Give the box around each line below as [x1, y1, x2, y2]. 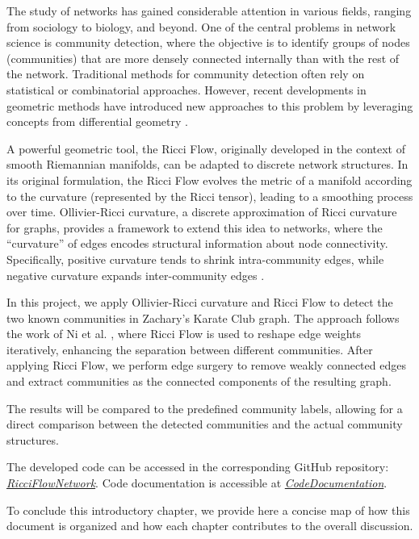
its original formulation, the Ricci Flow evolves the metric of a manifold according [6, 171, 413, 188]
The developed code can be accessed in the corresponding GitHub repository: [6, 458, 389, 475]
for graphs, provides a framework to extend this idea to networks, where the [6, 219, 383, 236]
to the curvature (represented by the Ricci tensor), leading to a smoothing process [6, 187, 413, 204]
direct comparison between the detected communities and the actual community [6, 416, 403, 432]
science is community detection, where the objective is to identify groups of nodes [6, 34, 410, 51]
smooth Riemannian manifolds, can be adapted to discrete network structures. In [6, 156, 409, 173]
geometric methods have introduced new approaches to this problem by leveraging [6, 97, 413, 114]
